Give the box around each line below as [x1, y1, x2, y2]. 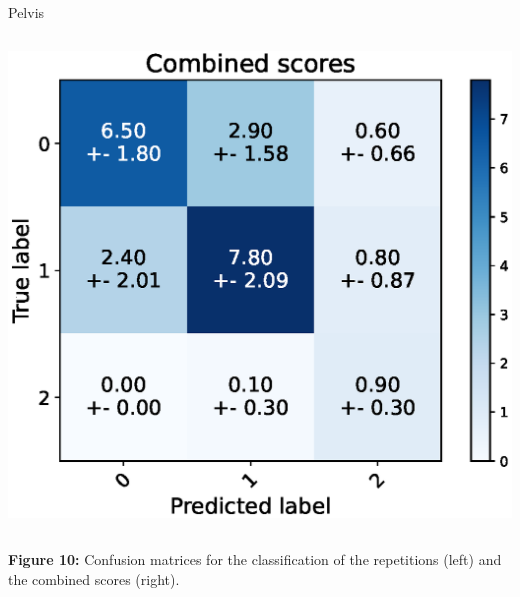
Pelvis [8, 2, 45, 22]
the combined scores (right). [8, 568, 180, 589]
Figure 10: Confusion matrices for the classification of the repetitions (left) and [8, 549, 502, 570]
